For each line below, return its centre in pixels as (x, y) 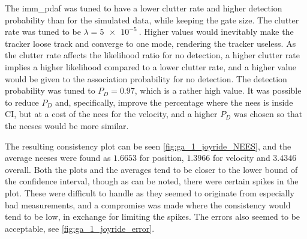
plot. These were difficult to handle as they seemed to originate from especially (150, 192)
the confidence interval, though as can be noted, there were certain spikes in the (152, 181)
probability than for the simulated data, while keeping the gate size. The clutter (152, 20)
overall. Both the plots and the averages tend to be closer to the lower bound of (151, 169)
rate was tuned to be (43, 32)
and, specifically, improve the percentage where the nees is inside (174, 102)
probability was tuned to (50, 90)
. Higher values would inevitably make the (216, 32)
